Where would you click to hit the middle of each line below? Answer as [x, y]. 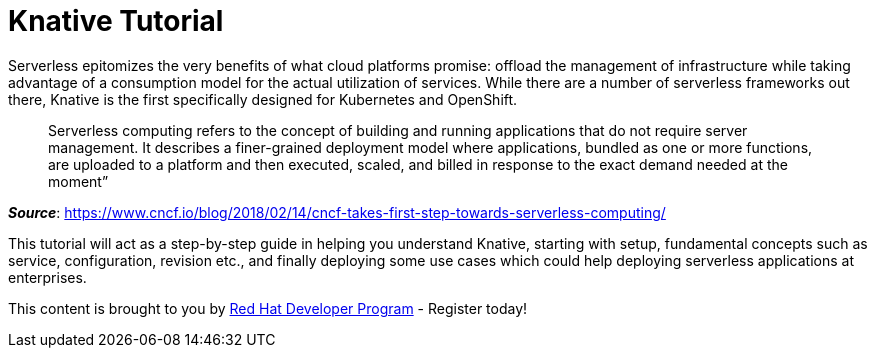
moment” [78, 181]
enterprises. [47, 277]
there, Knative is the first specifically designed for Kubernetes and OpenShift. [263, 99]
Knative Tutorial [116, 21]
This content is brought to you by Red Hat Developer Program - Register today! [268, 308]
